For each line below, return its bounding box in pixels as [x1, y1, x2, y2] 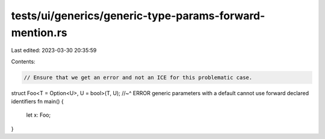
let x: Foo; [26, 111, 51, 119]
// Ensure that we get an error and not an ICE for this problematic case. [23, 74, 253, 81]
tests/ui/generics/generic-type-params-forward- [11, 9, 265, 22]
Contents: [11, 58, 36, 65]
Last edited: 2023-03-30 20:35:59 [11, 47, 97, 54]
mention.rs [11, 26, 67, 39]
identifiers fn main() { [11, 98, 64, 105]
